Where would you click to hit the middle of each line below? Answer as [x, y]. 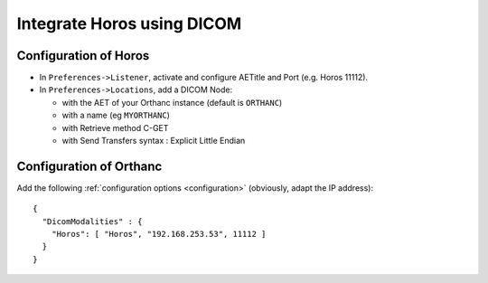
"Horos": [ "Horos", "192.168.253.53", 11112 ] [159, 234]
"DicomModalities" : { [92, 221]
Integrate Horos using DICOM [129, 24]
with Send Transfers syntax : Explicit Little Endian [154, 141]
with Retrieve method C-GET [115, 127]
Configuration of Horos [83, 56]
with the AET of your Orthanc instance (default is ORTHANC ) [172, 102]
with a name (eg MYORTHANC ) [116, 115]
